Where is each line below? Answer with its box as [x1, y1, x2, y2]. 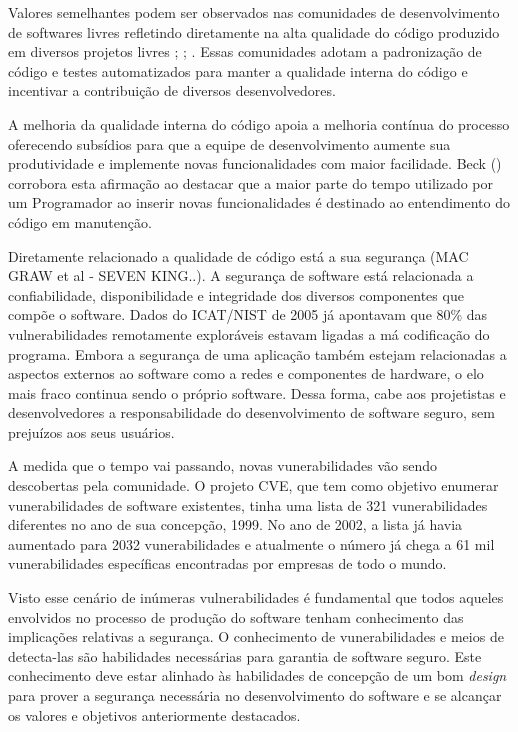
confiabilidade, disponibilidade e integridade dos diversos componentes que [8, 284, 464, 305]
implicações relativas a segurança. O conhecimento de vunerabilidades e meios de [8, 626, 504, 647]
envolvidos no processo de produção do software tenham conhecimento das [8, 606, 464, 627]
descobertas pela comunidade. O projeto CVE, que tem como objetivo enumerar [8, 475, 499, 496]
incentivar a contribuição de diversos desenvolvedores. [8, 80, 336, 101]
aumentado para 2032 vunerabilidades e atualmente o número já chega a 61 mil [8, 533, 495, 554]
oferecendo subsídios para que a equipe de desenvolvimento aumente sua [8, 133, 451, 154]
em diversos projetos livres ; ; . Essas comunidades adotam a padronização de [8, 41, 482, 62]
